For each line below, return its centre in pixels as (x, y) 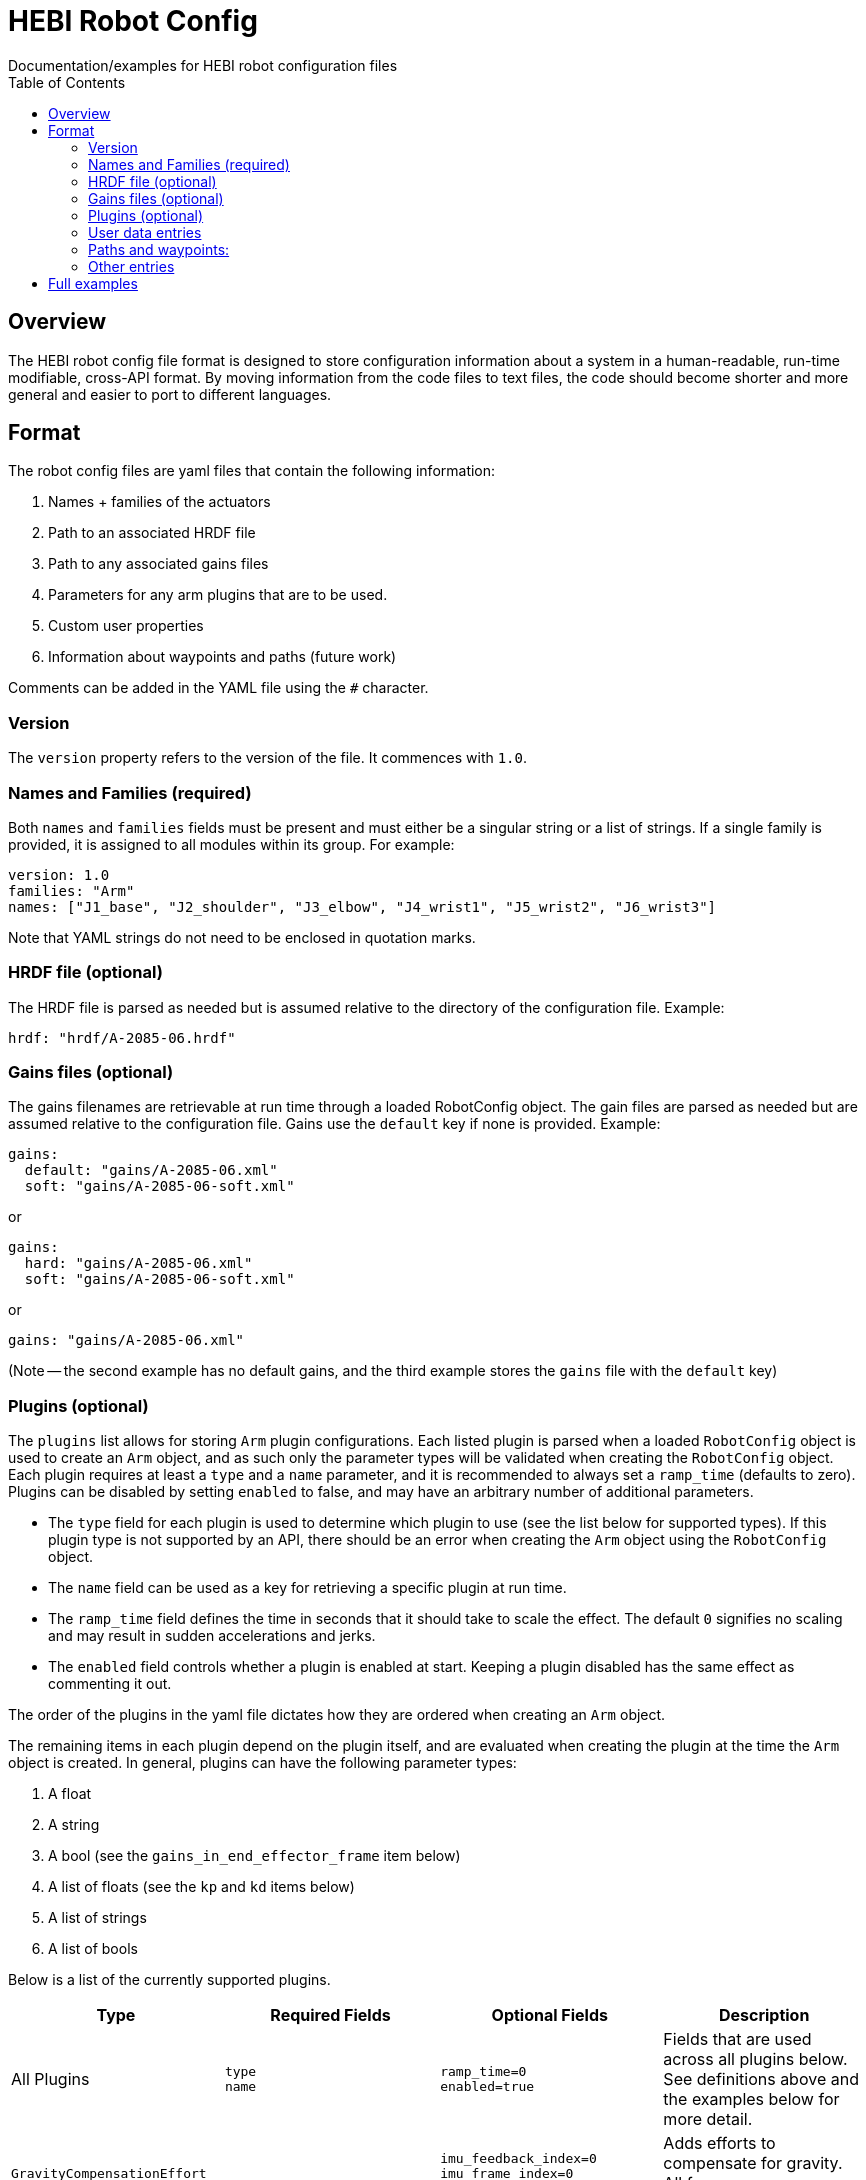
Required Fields (330, 2015)
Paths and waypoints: (159, 249)
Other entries (131, 266)
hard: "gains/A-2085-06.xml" (138, 1263)
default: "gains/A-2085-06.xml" (151, 1170)
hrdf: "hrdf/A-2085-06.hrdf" (122, 1037)
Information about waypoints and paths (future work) (222, 657)
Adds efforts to (719, 2143)
